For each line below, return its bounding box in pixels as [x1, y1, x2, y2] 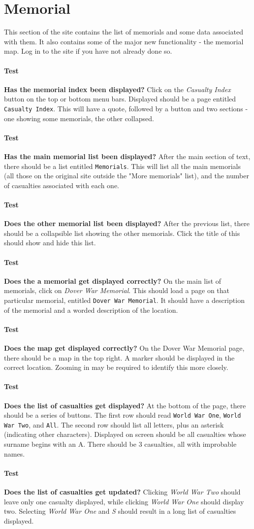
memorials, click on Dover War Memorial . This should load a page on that [4, 285, 230, 296]
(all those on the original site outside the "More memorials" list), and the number [4, 170, 249, 181]
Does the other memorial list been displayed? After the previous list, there [4, 218, 250, 229]
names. [4, 448, 25, 459]
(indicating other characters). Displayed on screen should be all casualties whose [4, 429, 246, 439]
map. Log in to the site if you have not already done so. [4, 46, 172, 56]
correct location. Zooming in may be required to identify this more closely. [4, 362, 228, 372]
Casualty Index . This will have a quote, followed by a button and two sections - [4, 103, 248, 113]
